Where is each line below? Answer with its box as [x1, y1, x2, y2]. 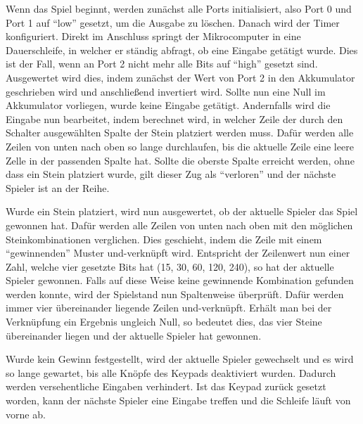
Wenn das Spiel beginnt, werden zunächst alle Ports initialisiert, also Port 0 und [6, 1, 352, 15]
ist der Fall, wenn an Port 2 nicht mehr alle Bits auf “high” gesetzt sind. [6, 56, 318, 71]
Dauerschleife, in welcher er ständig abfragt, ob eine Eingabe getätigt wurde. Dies [6, 42, 358, 57]
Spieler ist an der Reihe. [6, 180, 110, 195]
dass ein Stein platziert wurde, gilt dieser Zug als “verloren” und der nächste [6, 167, 336, 181]
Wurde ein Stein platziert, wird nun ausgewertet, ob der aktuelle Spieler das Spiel [6, 204, 358, 219]
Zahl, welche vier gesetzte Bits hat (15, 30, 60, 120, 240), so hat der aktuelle [6, 259, 334, 274]
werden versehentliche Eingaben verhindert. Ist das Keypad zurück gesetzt [6, 379, 326, 394]
